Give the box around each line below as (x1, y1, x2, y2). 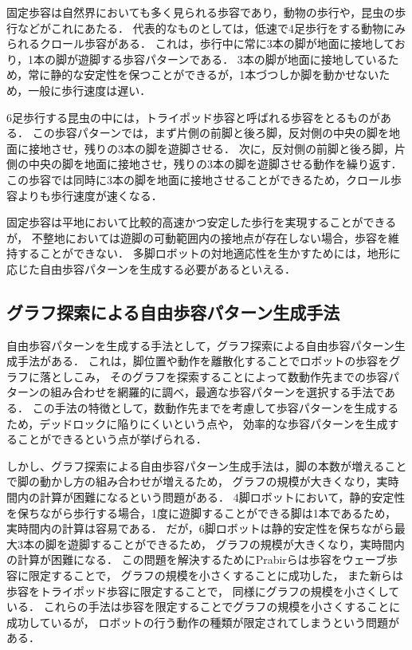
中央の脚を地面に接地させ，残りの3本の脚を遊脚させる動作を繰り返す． (28, 156, 402, 172)
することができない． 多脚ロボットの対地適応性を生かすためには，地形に (17, 245, 401, 262)
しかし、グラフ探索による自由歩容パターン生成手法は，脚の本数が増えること (6, 457, 407, 474)
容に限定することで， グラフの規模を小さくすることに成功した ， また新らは (6, 567, 404, 584)
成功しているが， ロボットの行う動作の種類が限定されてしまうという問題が (6, 613, 399, 630)
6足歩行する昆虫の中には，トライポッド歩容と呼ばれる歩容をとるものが (6, 108, 380, 125)
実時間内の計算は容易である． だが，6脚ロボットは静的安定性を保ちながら (6, 520, 394, 537)
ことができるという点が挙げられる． (17, 431, 207, 447)
